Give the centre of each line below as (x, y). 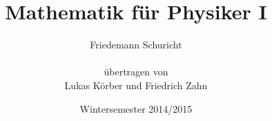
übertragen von (136, 72)
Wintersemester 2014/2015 (136, 108)
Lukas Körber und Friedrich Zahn (136, 85)
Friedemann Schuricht (136, 45)
